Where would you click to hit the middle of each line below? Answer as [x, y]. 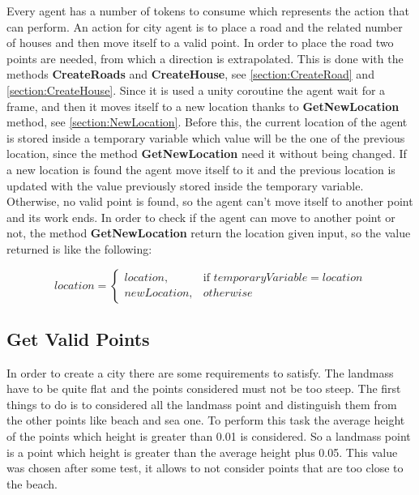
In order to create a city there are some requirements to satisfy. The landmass [200, 372]
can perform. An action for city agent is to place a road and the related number [205, 26]
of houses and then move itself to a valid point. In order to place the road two [200, 43]
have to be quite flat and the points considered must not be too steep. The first [204, 388]
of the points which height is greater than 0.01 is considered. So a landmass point [209, 436]
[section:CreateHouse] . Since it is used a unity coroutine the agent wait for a [196, 90]
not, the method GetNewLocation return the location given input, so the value [209, 233]
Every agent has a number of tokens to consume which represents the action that [208, 11]
